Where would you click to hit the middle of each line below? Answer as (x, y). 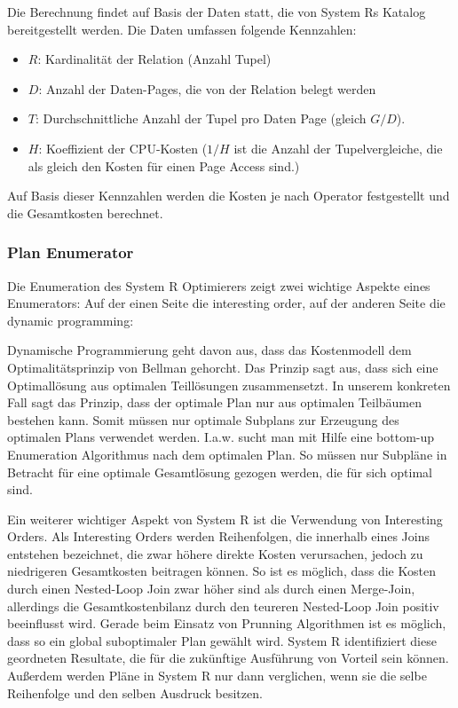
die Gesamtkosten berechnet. (85, 212)
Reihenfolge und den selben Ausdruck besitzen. (135, 692)
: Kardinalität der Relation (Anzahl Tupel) (154, 59)
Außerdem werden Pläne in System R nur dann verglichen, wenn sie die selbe (217, 676)
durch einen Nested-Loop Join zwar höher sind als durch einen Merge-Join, (211, 589)
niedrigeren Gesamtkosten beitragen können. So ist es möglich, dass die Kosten (221, 571)
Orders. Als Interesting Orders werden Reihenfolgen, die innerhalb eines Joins (218, 536)
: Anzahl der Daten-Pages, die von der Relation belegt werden (207, 88)
